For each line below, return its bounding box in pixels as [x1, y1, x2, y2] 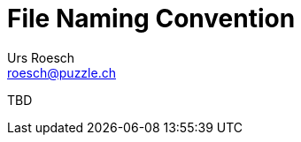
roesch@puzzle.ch [7, 64, 116, 80]
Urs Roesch [7, 49, 75, 65]
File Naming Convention [7, 4, 296, 34]
